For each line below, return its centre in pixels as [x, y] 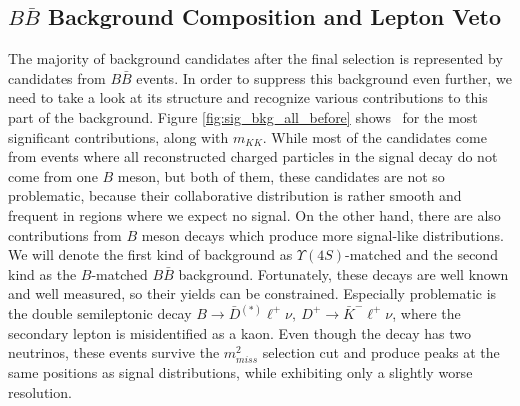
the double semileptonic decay [100, 312]
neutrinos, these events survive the [114, 352]
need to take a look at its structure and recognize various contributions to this [248, 97]
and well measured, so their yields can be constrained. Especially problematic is [252, 293]
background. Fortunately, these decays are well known [343, 273]
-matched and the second [421, 254]
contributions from [65, 234]
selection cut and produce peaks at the [381, 352]
